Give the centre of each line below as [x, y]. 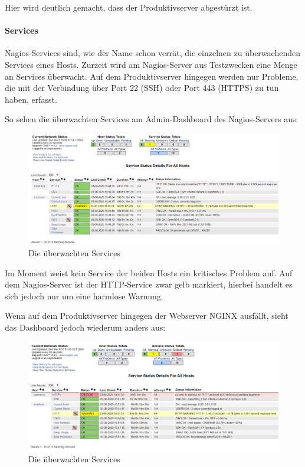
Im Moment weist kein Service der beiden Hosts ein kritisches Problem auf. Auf [149, 272]
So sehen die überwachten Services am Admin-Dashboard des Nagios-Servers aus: [152, 119]
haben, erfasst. [31, 99]
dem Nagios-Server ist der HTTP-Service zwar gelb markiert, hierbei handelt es [149, 284]
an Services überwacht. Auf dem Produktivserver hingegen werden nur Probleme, [152, 76]
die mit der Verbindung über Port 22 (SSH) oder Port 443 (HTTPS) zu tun [142, 88]
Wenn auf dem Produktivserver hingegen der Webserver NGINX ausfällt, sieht [147, 316]
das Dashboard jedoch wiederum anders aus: [85, 327]
